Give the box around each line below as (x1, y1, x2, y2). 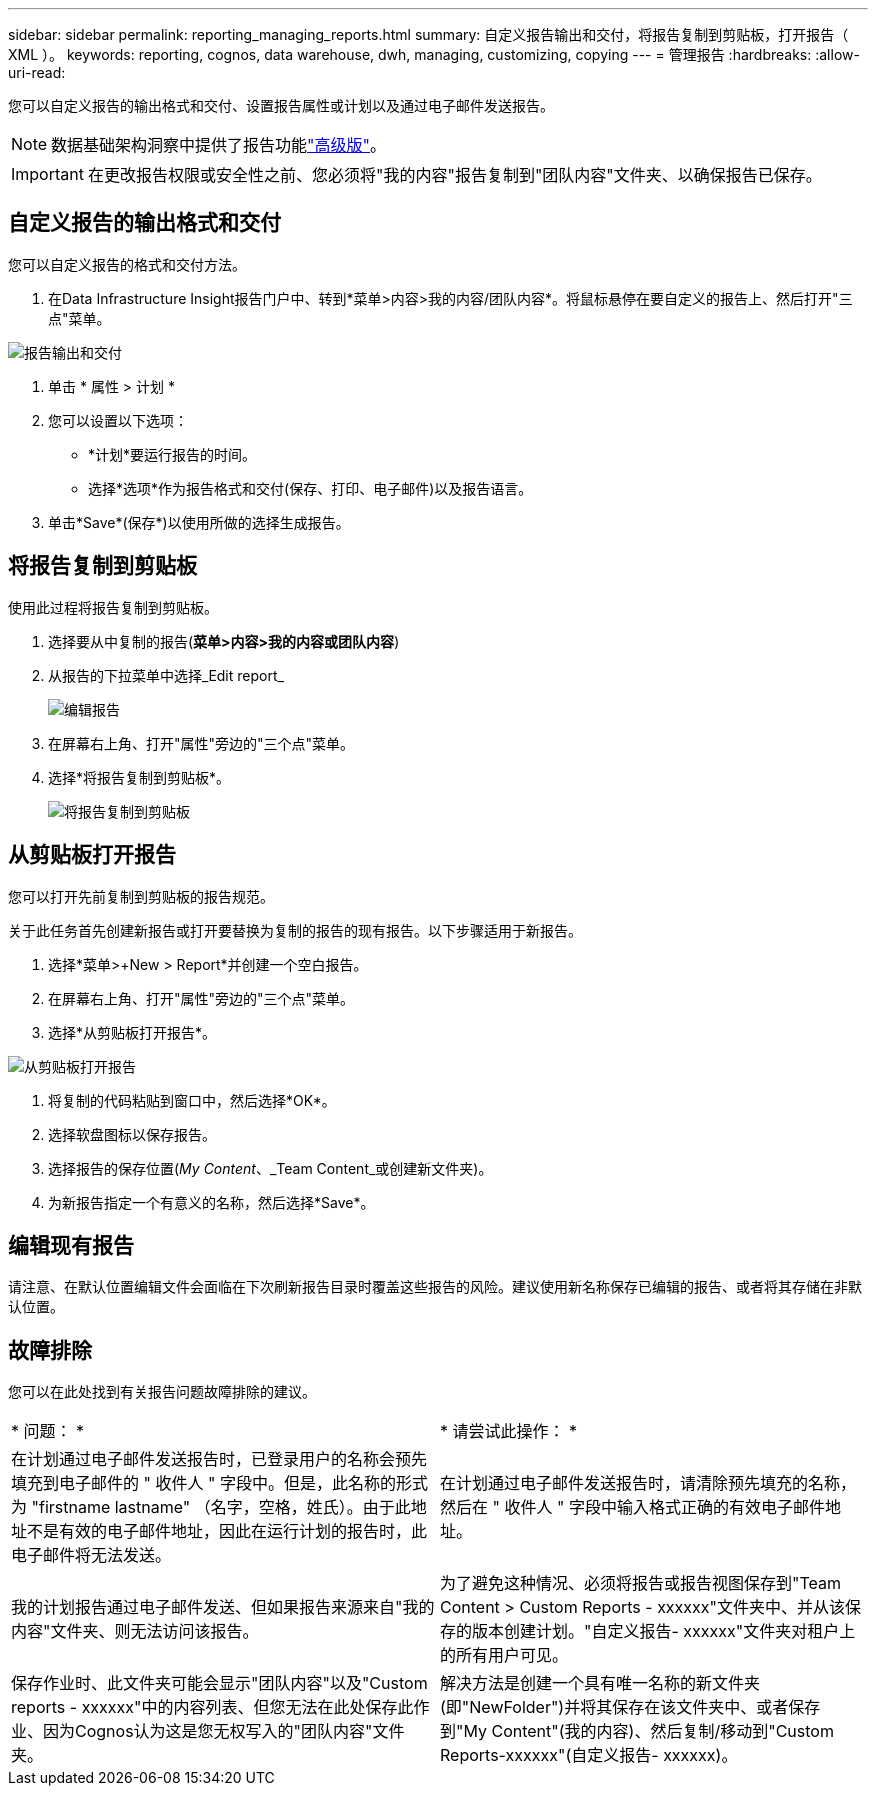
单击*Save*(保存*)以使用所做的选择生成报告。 (48, 513, 350, 531)
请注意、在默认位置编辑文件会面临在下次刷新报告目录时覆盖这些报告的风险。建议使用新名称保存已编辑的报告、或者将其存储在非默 (8, 1278, 862, 1296)
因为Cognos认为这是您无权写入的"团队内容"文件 (43, 1721, 405, 1742)
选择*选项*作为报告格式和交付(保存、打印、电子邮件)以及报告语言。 (88, 479, 533, 497)
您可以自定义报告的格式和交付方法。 (8, 255, 246, 273)
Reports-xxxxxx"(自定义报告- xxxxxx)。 (440, 1745, 738, 1766)
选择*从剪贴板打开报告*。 (48, 1023, 217, 1041)
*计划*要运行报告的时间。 (88, 445, 257, 463)
